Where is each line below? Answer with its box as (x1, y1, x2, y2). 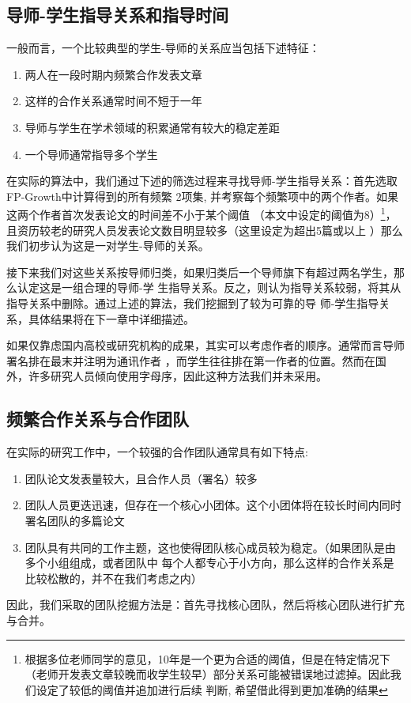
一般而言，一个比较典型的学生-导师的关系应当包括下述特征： (6, 40, 320, 56)
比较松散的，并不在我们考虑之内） (25, 569, 202, 586)
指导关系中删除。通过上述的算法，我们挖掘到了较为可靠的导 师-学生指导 (6, 294, 379, 311)
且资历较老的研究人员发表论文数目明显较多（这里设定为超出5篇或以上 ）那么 (6, 221, 403, 238)
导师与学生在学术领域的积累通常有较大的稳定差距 (25, 119, 280, 135)
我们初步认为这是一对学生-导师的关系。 (6, 237, 209, 254)
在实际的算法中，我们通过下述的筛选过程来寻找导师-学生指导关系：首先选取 (6, 172, 398, 189)
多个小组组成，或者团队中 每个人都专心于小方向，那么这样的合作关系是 (25, 554, 394, 571)
